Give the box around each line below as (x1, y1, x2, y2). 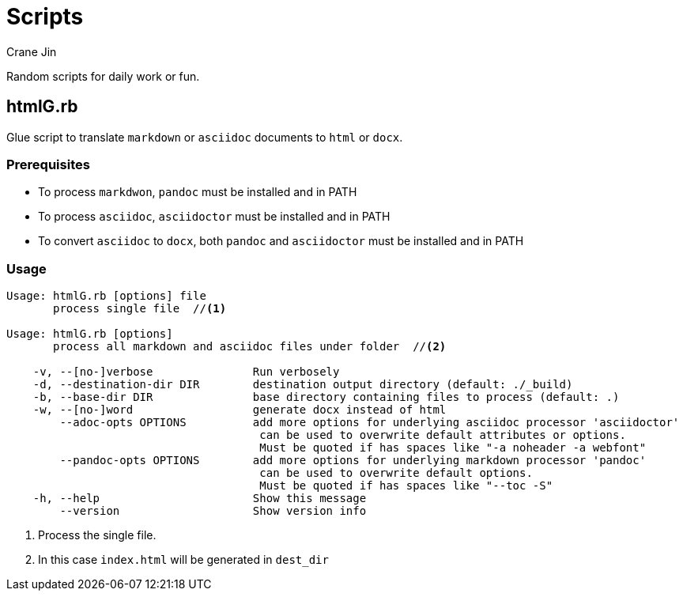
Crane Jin (6, 44, 57, 59)
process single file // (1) (53, 302, 227, 316)
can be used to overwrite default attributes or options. (259, 429, 626, 442)
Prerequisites (6, 156, 90, 172)
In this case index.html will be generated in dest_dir (38, 553, 329, 567)
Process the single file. (38, 528, 157, 542)
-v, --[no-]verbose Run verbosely (32, 365, 340, 379)
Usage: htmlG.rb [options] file (6, 289, 206, 303)
